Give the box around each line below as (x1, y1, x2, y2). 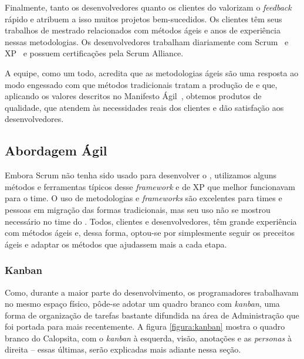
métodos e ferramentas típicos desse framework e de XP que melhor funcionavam (5, 180, 295, 192)
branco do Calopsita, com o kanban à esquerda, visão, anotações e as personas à (5, 331, 292, 344)
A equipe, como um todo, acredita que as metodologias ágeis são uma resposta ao (5, 66, 299, 79)
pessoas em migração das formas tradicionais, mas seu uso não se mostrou (5, 203, 271, 215)
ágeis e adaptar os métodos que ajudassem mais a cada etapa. (5, 238, 227, 250)
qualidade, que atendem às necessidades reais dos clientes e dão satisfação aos (5, 101, 284, 113)
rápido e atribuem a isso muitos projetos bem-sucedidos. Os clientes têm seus (5, 12, 282, 25)
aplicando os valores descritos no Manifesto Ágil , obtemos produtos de (5, 90, 262, 102)
